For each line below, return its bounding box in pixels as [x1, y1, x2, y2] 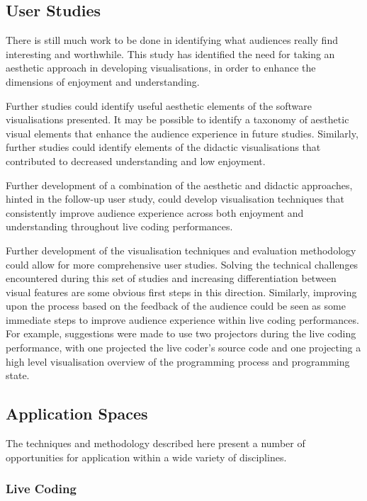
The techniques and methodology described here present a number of [6, 436, 305, 451]
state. [6, 368, 30, 383]
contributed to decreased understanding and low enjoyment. [6, 153, 266, 168]
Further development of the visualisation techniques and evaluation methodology [6, 242, 356, 257]
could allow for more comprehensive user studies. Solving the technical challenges [6, 257, 358, 271]
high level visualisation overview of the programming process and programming [6, 354, 350, 368]
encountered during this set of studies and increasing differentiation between [6, 271, 337, 286]
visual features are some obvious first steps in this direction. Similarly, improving [6, 284, 357, 299]
